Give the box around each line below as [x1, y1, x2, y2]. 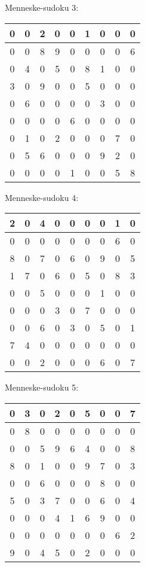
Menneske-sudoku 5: [5, 381, 79, 394]
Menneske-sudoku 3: [5, 1, 79, 13]
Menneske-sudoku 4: [5, 191, 79, 203]
